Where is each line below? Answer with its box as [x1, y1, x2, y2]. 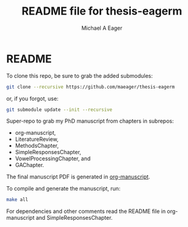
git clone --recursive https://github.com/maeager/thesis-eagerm [6, 84, 175, 90]
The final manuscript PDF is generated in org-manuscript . [6, 173, 150, 180]
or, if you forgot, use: [6, 95, 59, 102]
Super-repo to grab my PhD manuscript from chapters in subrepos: [6, 117, 174, 125]
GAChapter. [15, 161, 44, 169]
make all [6, 197, 29, 203]
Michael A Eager [81, 24, 123, 32]
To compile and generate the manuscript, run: [6, 185, 121, 192]
